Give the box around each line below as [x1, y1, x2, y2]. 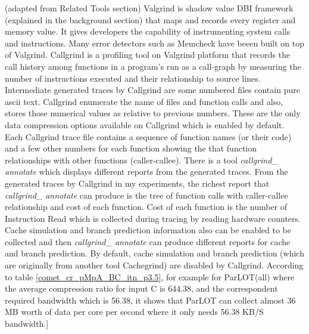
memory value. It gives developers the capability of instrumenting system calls [5, 25, 291, 38]
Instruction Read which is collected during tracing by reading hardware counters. [5, 212, 301, 224]
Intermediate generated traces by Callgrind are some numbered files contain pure [5, 83, 300, 96]
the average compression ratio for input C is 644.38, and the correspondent [5, 282, 278, 295]
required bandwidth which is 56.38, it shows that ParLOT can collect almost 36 [5, 293, 296, 306]
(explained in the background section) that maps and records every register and [5, 13, 296, 26]
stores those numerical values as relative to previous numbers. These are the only [5, 107, 301, 119]
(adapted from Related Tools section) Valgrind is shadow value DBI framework [5, 2, 294, 14]
